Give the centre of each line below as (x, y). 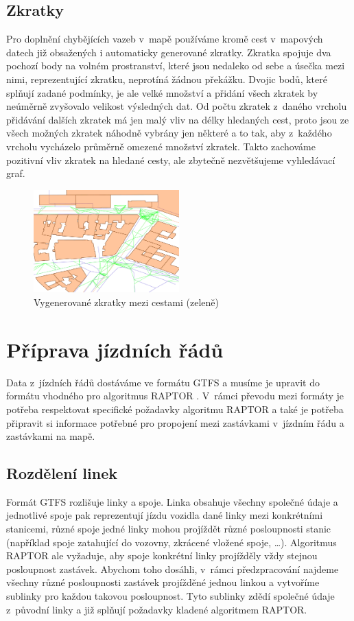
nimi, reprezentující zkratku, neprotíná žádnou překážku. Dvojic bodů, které (167, 79)
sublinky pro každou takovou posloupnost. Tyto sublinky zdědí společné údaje (170, 596)
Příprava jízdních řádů (115, 349)
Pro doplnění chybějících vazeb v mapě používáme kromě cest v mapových (165, 39)
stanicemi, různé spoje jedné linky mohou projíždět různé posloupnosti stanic (169, 529)
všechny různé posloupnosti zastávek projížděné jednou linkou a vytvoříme (163, 582)
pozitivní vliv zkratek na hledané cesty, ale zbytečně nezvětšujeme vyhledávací (171, 160)
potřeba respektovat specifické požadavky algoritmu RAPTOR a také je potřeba (175, 409)
